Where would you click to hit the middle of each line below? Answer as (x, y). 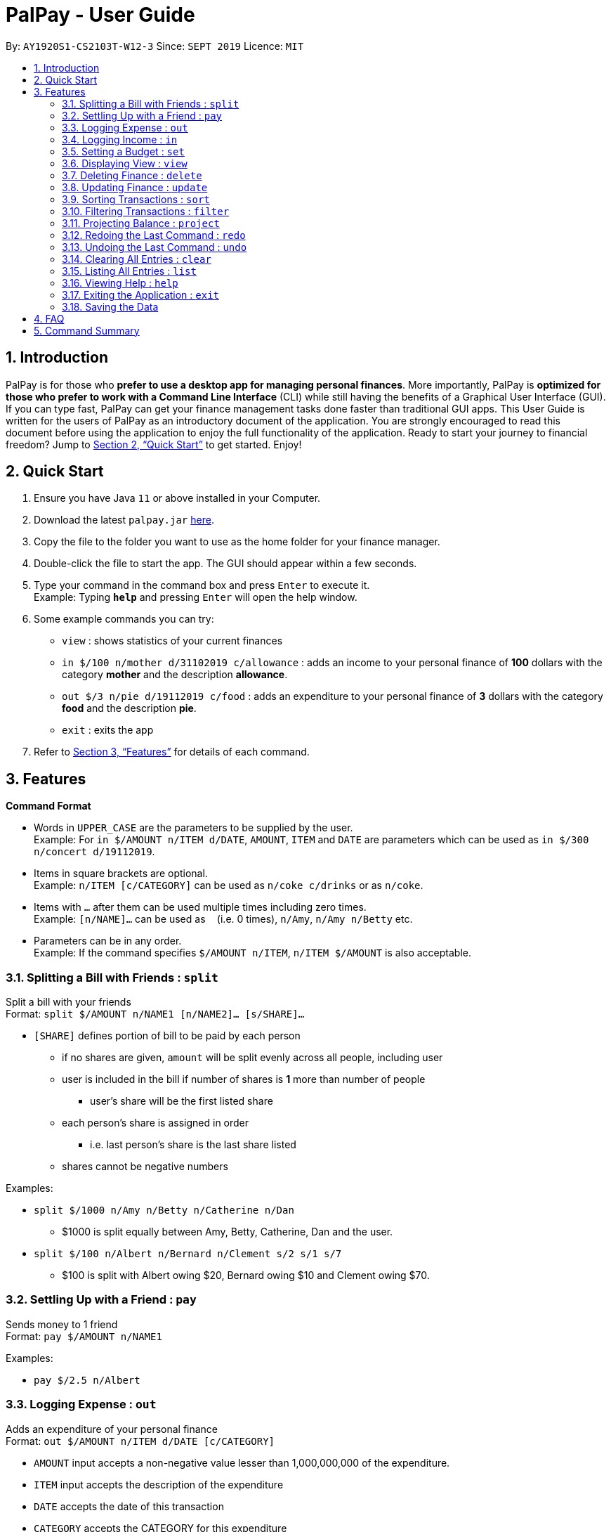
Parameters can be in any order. (108, 941)
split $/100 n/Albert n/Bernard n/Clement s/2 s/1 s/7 (188, 1254)
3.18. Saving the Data (110, 306)
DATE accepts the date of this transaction (129, 1506)
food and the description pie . (129, 708)
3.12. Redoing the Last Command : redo (154, 235)
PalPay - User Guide (100, 15)
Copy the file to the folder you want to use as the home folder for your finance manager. (237, 542)
